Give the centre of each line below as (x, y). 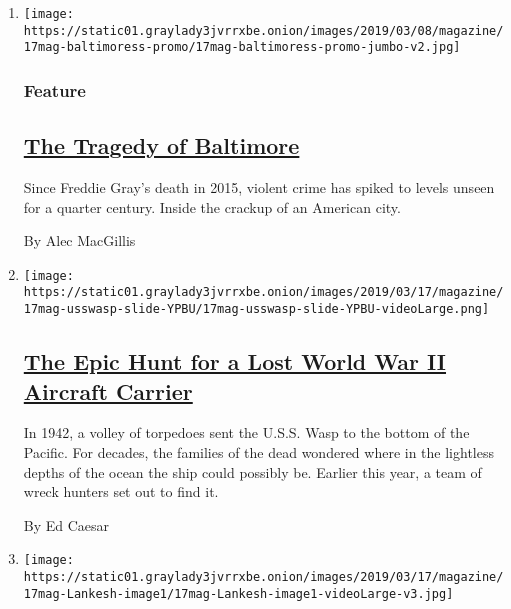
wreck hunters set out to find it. (121, 491)
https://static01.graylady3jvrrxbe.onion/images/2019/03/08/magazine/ (263, 30)
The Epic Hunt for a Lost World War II (235, 361)
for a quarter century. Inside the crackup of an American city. (212, 206)
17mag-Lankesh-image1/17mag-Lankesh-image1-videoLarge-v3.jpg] (238, 593)
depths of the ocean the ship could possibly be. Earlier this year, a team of (252, 471)
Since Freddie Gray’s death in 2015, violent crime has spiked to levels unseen (259, 187)
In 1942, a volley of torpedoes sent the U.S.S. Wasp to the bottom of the (246, 432)
